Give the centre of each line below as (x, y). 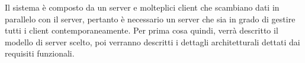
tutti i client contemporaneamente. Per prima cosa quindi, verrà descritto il (142, 30)
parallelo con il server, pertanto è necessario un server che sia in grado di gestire (150, 19)
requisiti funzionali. (40, 53)
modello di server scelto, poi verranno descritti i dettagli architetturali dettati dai (152, 42)
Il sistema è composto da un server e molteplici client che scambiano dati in (142, 7)
